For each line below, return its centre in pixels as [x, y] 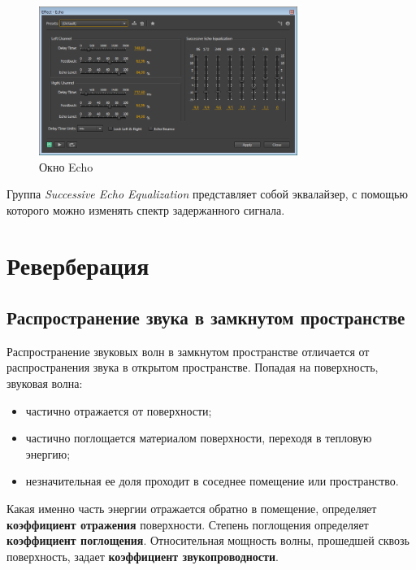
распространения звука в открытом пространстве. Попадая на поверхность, [193, 367]
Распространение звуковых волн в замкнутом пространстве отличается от [188, 351]
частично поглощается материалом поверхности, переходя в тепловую [199, 438]
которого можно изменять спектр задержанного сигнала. [146, 209]
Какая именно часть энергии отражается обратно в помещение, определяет [192, 509]
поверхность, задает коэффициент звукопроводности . [143, 556]
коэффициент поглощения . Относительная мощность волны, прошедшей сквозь [208, 540]
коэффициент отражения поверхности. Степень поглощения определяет [188, 524]
